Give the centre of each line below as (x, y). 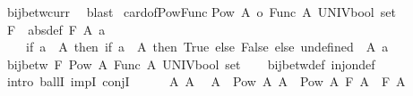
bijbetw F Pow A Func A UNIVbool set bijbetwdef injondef (191, 64)
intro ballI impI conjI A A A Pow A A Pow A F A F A (206, 81)
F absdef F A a (56, 29)
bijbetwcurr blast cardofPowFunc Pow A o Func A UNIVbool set (201, 12)
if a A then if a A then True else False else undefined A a (207, 47)
